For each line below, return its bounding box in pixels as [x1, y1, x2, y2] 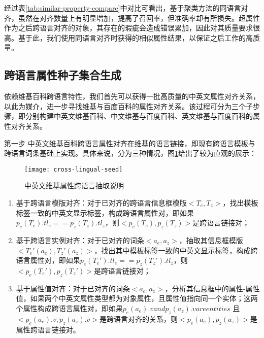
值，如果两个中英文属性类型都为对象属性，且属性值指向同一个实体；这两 [16, 293, 258, 303]
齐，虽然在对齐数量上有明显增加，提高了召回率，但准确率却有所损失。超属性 [4, 12, 260, 23]
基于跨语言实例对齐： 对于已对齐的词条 [16, 234, 144, 245]
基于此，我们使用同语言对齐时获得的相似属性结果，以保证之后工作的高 [18, 32, 253, 43]
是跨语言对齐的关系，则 [100, 313, 178, 324]
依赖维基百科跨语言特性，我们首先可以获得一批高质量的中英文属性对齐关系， [4, 91, 260, 102]
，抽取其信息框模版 [179, 234, 243, 245]
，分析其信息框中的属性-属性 [164, 283, 260, 293]
